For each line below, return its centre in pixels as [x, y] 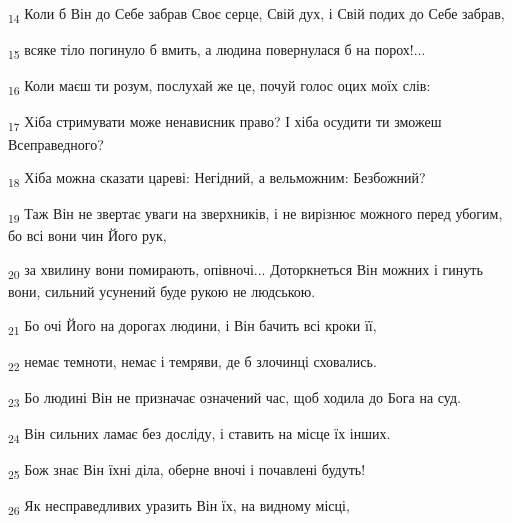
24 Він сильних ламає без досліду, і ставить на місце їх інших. [199, 434]
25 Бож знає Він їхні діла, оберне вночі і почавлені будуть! [187, 470]
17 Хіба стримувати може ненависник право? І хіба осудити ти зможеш [225, 123]
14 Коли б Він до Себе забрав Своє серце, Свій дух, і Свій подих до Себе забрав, [256, 14]
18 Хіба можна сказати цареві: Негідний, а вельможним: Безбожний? [217, 178]
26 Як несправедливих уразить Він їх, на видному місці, [179, 507]
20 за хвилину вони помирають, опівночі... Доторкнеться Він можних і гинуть [245, 270]
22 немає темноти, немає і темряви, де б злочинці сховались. [192, 362]
